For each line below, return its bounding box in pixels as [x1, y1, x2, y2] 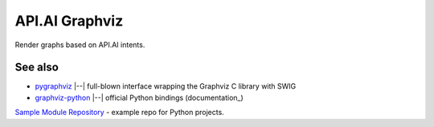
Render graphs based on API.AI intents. [14, 40, 145, 50]
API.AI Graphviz [14, 12, 124, 30]
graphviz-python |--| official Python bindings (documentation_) [35, 93, 244, 102]
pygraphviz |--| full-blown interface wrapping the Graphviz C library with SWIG [35, 81, 297, 91]
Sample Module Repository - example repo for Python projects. [14, 108, 224, 117]
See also [14, 61, 59, 74]
